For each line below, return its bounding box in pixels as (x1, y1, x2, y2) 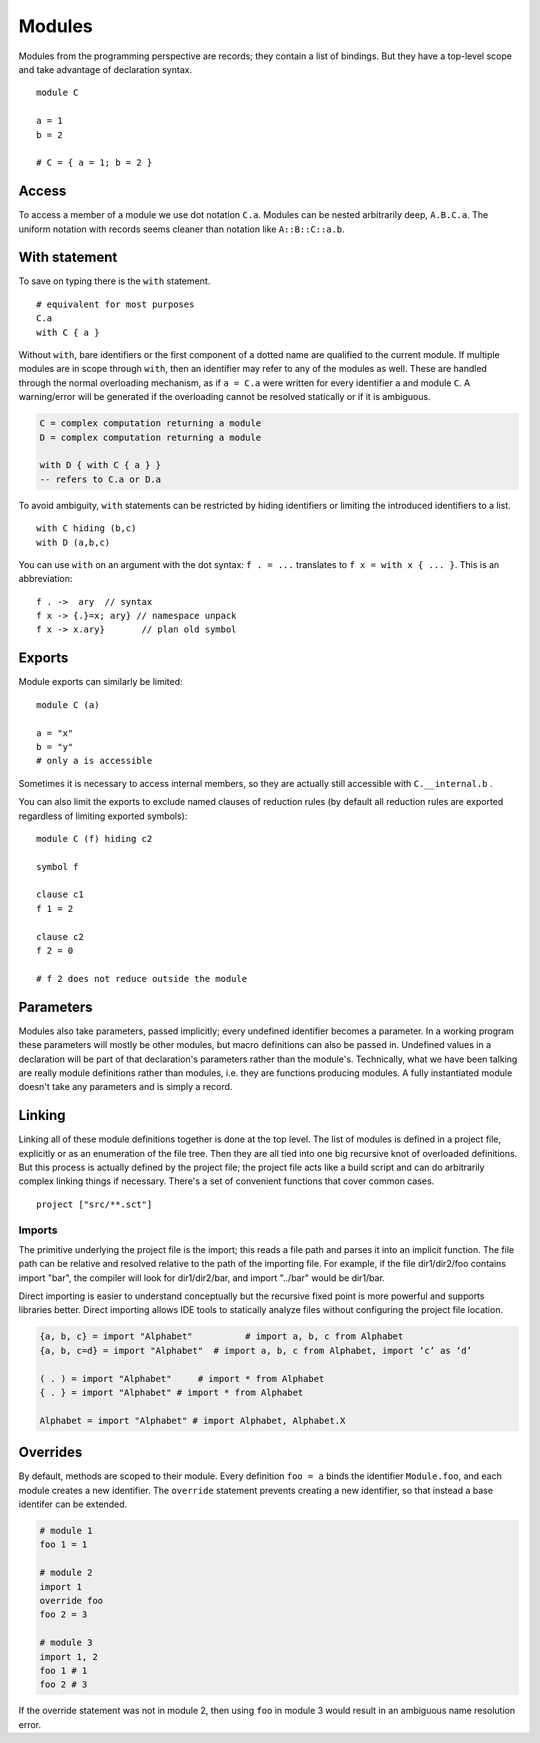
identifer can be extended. (18, 1498, 128, 1510)
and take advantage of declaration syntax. (18, 63, 193, 75)
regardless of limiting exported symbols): (18, 810, 188, 822)
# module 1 (39, 1525, 93, 1537)
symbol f (36, 861, 79, 872)
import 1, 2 (39, 1651, 99, 1662)
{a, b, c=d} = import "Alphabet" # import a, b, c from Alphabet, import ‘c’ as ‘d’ (39, 1345, 472, 1356)
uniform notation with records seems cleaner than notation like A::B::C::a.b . (18, 223, 345, 235)
